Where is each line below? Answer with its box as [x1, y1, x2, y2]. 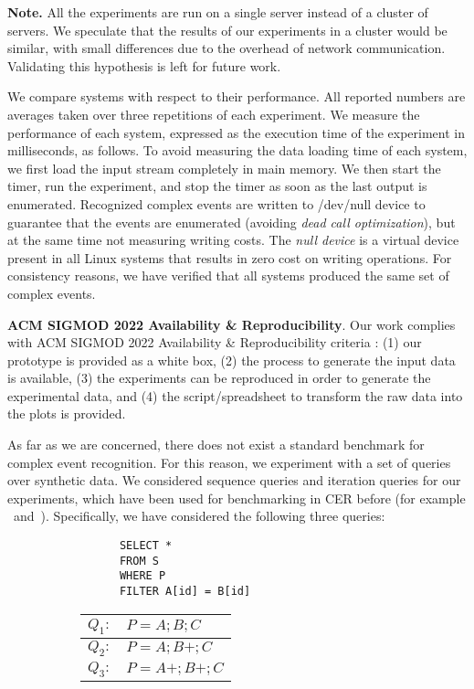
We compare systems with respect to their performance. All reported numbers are [7, 87, 466, 106]
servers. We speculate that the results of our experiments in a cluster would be [7, 20, 448, 39]
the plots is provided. [7, 404, 126, 423]
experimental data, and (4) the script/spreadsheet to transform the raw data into [7, 386, 463, 405]
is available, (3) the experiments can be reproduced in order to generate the [7, 368, 431, 387]
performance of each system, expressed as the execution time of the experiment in [7, 122, 465, 142]
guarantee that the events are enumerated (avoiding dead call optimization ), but [7, 212, 456, 231]
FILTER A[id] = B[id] [119, 585, 251, 598]
